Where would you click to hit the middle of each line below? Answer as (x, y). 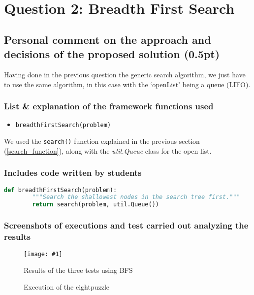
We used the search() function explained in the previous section (102, 141)
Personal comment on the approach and (108, 39)
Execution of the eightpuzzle (67, 286)
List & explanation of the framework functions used (109, 106)
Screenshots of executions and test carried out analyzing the (126, 225)
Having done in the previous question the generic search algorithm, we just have (125, 74)
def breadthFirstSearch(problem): (61, 190)
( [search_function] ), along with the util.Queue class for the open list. (108, 150)
